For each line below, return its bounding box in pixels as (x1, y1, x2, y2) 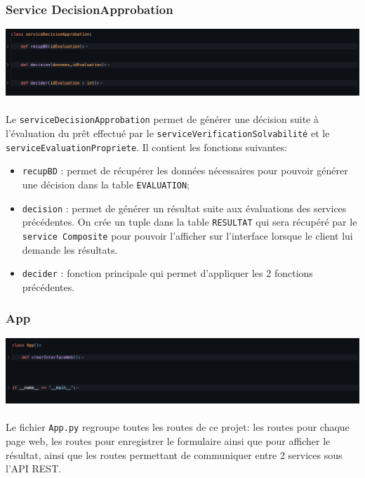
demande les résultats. (22, 242, 118, 257)
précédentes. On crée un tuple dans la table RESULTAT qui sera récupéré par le (22, 214, 357, 229)
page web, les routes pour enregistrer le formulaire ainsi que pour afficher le (6, 434, 331, 448)
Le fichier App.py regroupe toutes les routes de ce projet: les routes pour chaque (6, 420, 350, 434)
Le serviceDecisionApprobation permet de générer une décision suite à (6, 112, 319, 127)
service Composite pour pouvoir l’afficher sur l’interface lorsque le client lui (22, 228, 353, 243)
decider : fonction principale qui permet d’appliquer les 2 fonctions (22, 266, 313, 280)
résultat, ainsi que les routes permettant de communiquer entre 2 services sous (6, 447, 343, 462)
